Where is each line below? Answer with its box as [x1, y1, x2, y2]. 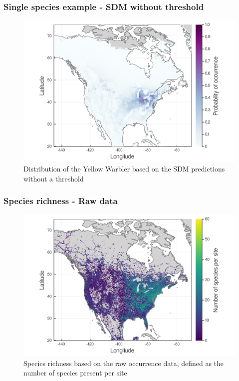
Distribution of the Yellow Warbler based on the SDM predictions [23, 163, 225, 174]
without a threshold [23, 173, 84, 183]
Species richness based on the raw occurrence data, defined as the [23, 357, 224, 368]
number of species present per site [23, 367, 127, 378]
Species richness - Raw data [3, 194, 118, 207]
